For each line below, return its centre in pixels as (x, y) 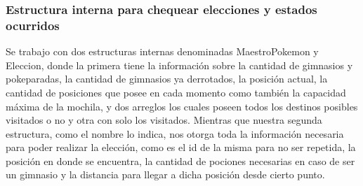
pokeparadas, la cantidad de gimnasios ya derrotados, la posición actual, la (167, 79)
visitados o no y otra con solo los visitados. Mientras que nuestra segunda (164, 120)
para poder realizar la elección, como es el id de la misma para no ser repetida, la (181, 147)
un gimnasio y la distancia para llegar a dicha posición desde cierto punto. (165, 174)
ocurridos (33, 25)
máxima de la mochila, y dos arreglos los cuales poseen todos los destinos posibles (182, 106)
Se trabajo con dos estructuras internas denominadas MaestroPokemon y (162, 51)
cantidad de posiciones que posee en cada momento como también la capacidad (176, 92)
